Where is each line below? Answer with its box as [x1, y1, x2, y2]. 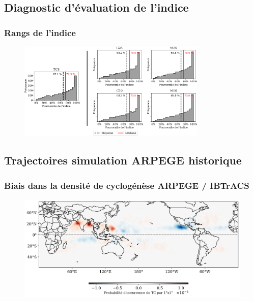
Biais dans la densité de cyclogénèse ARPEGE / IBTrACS [4, 179, 249, 191]
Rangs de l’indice [4, 26, 76, 39]
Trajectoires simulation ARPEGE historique [4, 152, 242, 168]
